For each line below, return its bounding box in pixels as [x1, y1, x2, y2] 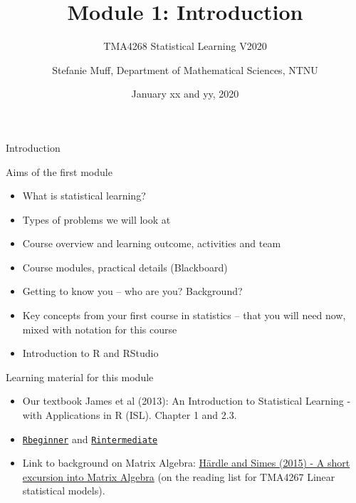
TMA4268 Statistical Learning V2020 [103, 38, 267, 53]
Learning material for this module [6, 369, 154, 384]
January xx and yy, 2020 [131, 86, 239, 101]
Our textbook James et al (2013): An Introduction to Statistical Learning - [22, 393, 351, 408]
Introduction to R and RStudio [22, 346, 159, 361]
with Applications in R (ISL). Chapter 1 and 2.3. [22, 408, 237, 422]
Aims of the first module [6, 164, 112, 179]
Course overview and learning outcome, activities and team [22, 236, 281, 251]
